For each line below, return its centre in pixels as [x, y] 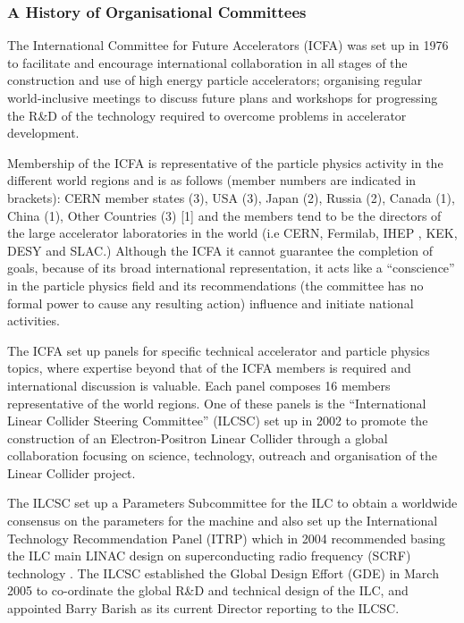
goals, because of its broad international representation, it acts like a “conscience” [231, 268]
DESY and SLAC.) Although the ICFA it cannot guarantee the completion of [220, 250]
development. [43, 133]
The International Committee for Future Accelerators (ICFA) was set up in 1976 [228, 45]
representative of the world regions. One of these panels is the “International [217, 403]
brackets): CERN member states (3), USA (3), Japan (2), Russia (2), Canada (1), [231, 197]
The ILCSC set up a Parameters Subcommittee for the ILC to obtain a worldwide [232, 503]
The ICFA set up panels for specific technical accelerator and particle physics [219, 350]
